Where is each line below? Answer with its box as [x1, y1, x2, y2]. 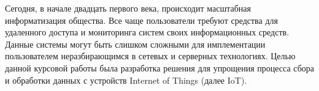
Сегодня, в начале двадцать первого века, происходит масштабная [5, 2, 251, 14]
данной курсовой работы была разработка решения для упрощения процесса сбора [5, 61, 314, 74]
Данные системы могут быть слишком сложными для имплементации [5, 37, 266, 50]
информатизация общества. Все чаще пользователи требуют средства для [5, 13, 278, 26]
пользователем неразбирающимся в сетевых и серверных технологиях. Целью [5, 49, 296, 62]
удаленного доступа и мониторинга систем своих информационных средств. [5, 26, 290, 38]
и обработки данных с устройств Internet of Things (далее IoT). [5, 73, 247, 86]
